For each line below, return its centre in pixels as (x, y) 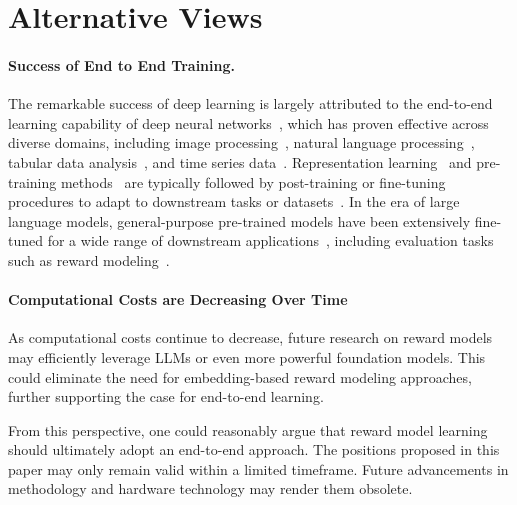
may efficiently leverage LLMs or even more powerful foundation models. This (247, 356)
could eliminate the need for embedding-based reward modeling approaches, (240, 376)
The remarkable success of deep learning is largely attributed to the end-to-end (250, 103)
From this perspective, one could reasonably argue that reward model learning (248, 429)
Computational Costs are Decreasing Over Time (178, 299)
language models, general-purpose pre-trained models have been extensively (239, 220)
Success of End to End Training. (121, 64)
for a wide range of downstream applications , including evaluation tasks (270, 240)
